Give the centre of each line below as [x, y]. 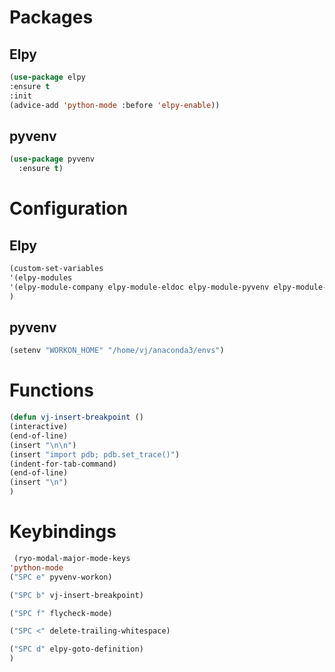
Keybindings [63, 532]
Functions [51, 390]
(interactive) [39, 427]
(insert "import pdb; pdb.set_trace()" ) [95, 454]
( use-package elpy [47, 77]
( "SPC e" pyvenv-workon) [61, 577]
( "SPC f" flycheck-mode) [61, 613]
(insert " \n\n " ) [43, 445]
